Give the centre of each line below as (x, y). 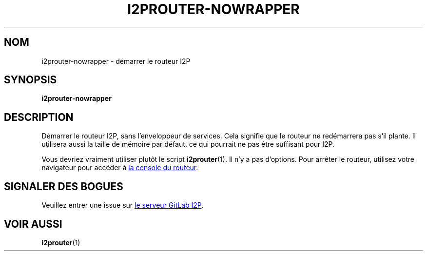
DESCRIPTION (39, 117)
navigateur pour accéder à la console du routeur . (120, 168)
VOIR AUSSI (33, 224)
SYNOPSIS (30, 80)
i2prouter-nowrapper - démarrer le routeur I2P (116, 61)
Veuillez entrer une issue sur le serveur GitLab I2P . (123, 205)
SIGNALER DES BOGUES (64, 186)
